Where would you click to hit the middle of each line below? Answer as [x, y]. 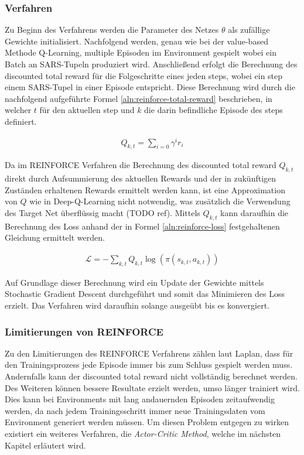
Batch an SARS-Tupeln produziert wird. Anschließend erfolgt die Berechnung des [151, 64]
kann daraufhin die [255, 213]
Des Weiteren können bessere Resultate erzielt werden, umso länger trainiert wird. [152, 387]
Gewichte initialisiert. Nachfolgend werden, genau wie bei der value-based [136, 41]
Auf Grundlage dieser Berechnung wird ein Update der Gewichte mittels [134, 282]
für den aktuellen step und [87, 110]
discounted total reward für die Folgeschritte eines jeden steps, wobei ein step [144, 75]
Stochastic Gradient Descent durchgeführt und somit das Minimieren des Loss [145, 294]
